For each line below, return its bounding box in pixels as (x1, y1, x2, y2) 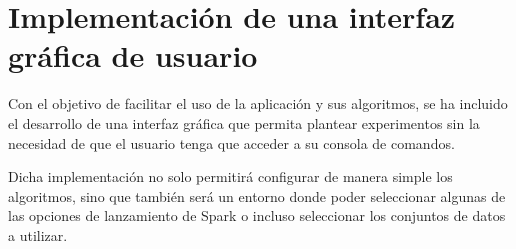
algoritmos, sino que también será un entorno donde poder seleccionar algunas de (8, 185, 506, 206)
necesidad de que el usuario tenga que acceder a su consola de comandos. (8, 132, 455, 153)
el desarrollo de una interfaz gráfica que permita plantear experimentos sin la (8, 112, 480, 133)
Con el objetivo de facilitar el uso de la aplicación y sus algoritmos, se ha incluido (8, 93, 508, 114)
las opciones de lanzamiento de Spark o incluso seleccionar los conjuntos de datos (8, 205, 506, 226)
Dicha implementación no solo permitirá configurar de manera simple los (8, 166, 453, 187)
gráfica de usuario (8, 35, 258, 76)
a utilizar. (8, 224, 68, 245)
